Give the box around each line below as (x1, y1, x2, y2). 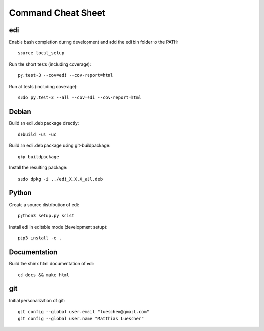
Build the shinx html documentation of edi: (9, 260, 94, 266)
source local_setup (18, 50, 65, 56)
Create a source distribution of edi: (9, 201, 79, 208)
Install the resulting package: (9, 165, 67, 171)
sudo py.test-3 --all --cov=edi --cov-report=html (18, 95, 142, 100)
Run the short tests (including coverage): (9, 61, 91, 67)
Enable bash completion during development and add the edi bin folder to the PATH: (9, 39, 178, 45)
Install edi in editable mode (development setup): (9, 224, 108, 230)
